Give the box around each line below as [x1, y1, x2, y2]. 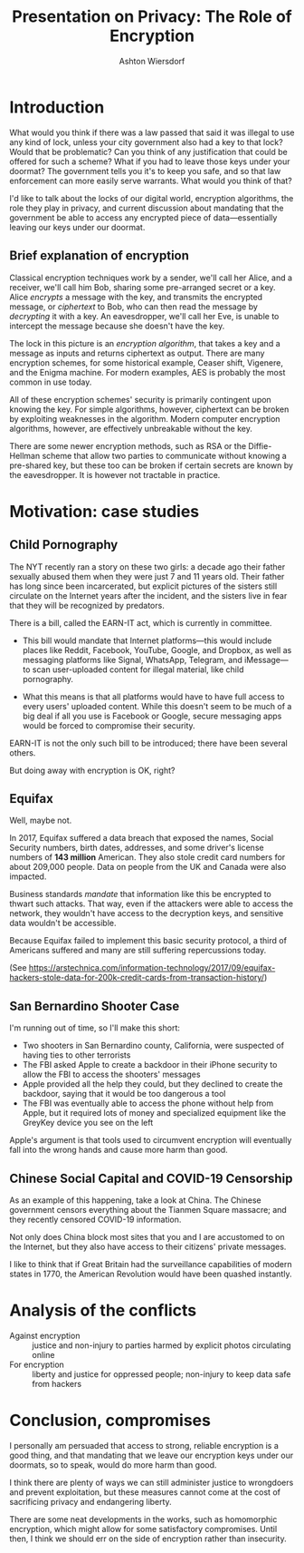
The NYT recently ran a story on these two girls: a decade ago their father [9, 561, 286, 572]
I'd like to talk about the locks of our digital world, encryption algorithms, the [9, 192, 294, 203]
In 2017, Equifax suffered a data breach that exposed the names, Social [9, 833, 274, 844]
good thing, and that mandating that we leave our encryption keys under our [9, 1450, 294, 1460]
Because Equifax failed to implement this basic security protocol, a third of [9, 935, 288, 946]
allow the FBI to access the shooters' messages [22, 1069, 201, 1080]
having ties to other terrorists [22, 1050, 131, 1060]
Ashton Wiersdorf [119, 55, 185, 66]
